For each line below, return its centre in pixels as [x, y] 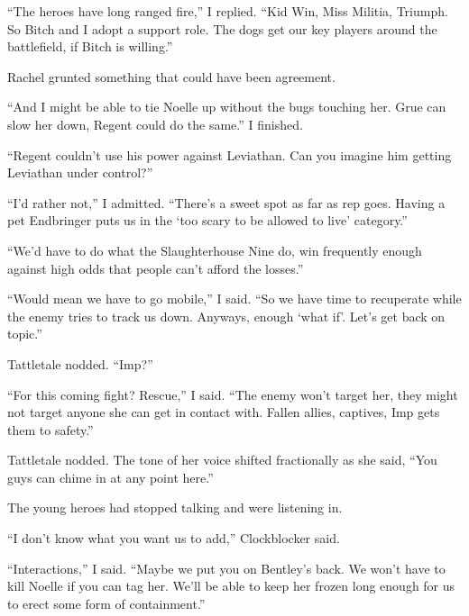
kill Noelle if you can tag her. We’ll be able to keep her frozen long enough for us [231, 586]
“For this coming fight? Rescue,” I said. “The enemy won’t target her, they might [233, 394]
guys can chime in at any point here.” [110, 477]
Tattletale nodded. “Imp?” [80, 363]
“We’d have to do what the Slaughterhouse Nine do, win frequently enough [215, 250]
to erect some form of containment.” [106, 603]
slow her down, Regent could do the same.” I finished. [155, 124]
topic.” [25, 334]
